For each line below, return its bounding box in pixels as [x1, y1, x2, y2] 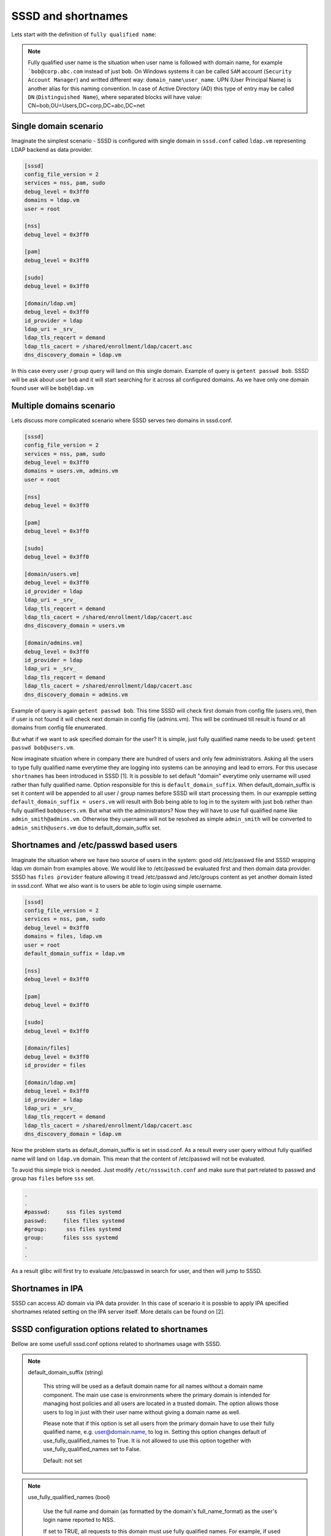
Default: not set [43, 1457, 82, 1464]
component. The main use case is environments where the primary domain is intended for [43, 1391, 271, 1398]
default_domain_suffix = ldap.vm [24, 950, 125, 957]
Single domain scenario [11, 121, 104, 131]
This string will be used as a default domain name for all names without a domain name [43, 1382, 264, 1390]
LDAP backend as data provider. [11, 146, 93, 153]
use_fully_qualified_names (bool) [28, 1494, 110, 1501]
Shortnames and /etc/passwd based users [11, 840, 178, 850]
